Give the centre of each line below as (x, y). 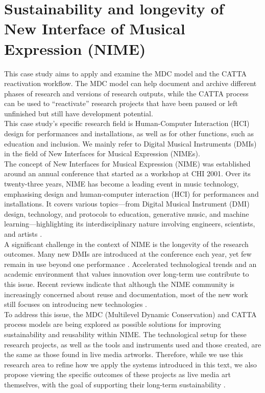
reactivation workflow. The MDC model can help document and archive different (130, 83)
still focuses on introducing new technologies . (76, 304)
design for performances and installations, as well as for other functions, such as (129, 133)
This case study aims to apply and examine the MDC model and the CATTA (125, 73)
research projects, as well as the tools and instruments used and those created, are (133, 344)
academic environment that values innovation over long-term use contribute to (127, 274)
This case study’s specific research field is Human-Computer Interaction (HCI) (127, 123)
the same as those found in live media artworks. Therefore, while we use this (124, 354)
